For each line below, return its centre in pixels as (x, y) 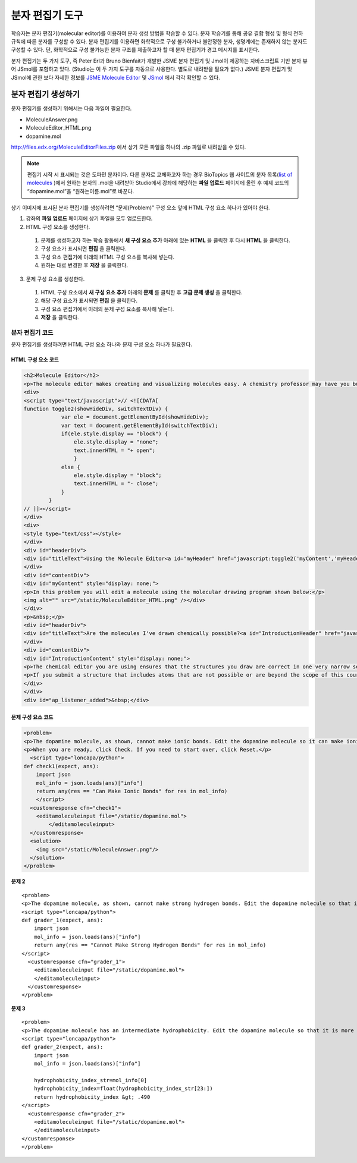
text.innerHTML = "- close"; (116, 484)
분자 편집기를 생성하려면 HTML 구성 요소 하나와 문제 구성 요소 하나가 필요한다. (102, 344)
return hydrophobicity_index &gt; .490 (92, 1097)
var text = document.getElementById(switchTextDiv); (140, 425)
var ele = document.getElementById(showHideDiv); (135, 417)
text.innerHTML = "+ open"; (115, 450)
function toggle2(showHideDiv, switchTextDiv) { (96, 408)
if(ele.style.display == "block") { (115, 434)
